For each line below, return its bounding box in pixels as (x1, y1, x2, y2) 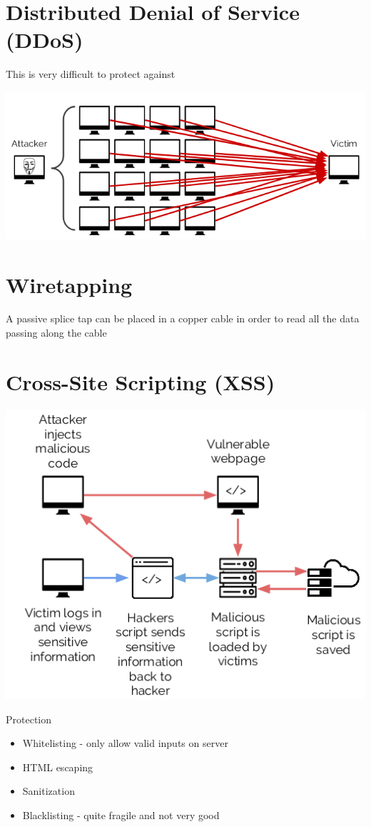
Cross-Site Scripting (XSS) (6, 367, 275, 396)
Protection (6, 711, 52, 726)
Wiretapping (6, 269, 133, 299)
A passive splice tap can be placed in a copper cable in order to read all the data (6, 311, 360, 326)
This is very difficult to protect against (6, 66, 176, 81)
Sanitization (22, 783, 75, 798)
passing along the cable (6, 325, 107, 340)
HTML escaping (22, 759, 93, 774)
